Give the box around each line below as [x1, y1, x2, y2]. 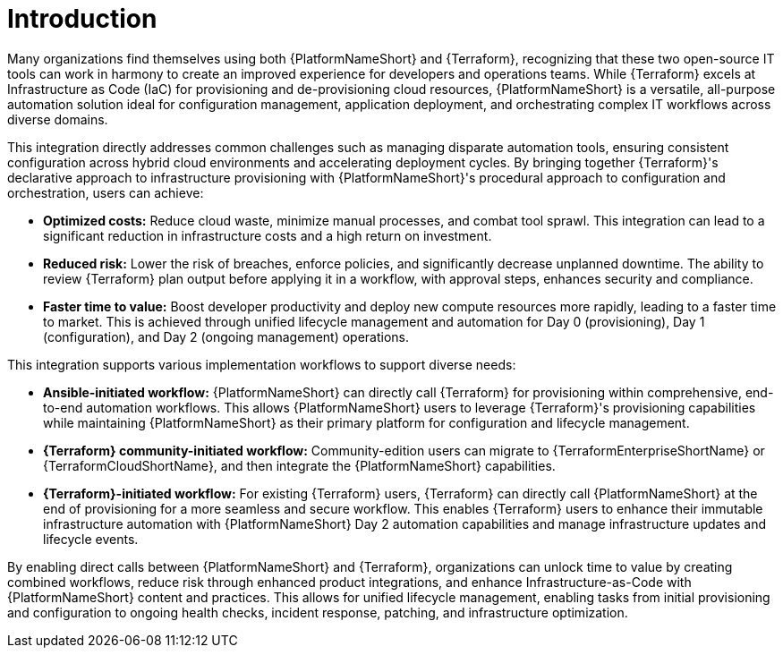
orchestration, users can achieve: [7, 184, 204, 200]
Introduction [7, 4, 157, 34]
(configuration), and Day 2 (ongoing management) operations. [43, 328, 410, 345]
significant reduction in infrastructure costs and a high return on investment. [43, 227, 492, 243]
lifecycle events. [43, 531, 139, 547]
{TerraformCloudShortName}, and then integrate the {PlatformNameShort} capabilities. [43, 457, 556, 473]
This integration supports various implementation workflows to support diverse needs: [7, 356, 516, 372]
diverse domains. [7, 111, 108, 127]
